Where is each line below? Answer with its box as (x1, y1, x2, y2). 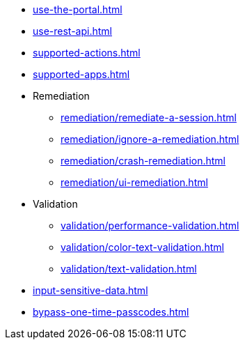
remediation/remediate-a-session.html (61, 112, 237, 123)
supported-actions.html (33, 47, 141, 59)
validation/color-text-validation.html (61, 241, 224, 253)
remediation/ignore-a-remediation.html (61, 133, 239, 145)
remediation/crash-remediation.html (61, 155, 226, 167)
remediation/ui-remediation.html (61, 176, 208, 188)
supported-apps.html (33, 68, 130, 80)
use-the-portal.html (33, 3, 122, 15)
